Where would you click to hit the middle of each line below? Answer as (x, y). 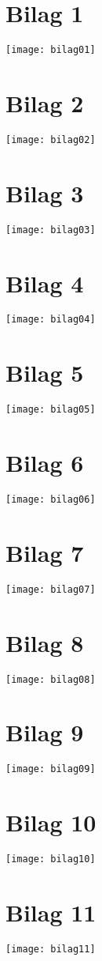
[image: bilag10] (51, 859)
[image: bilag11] (51, 949)
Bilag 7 (45, 552)
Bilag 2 (45, 102)
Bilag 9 (45, 732)
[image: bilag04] (51, 320)
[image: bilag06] (51, 500)
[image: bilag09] (51, 769)
